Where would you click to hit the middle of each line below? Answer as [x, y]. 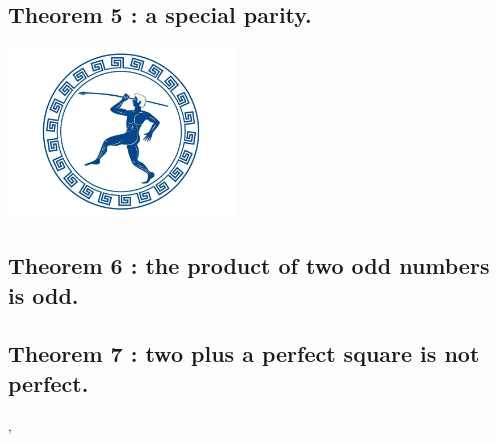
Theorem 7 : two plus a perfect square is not [244, 353]
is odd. [43, 294]
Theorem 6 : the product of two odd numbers [249, 265]
